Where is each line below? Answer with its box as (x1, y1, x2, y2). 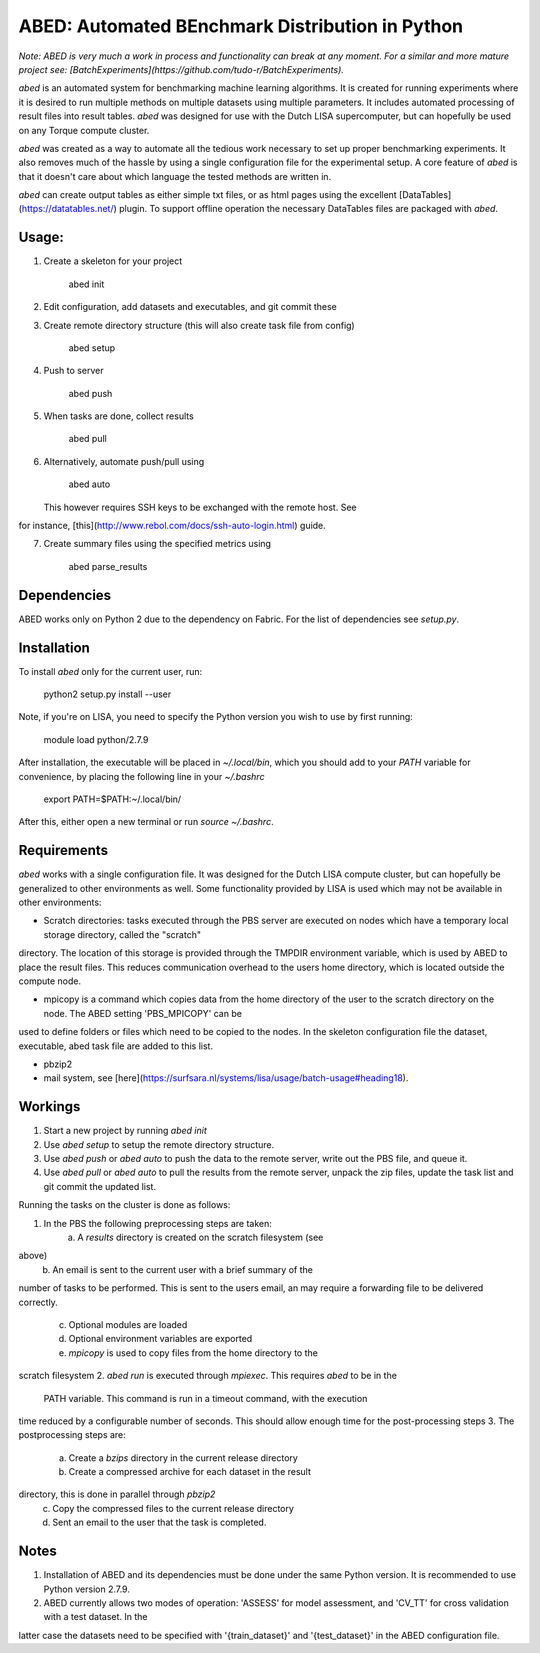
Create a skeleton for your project (43, 255, 183, 267)
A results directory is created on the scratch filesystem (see (77, 1231, 324, 1243)
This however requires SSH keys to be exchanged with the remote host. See (43, 501, 357, 513)
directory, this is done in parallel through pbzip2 (18, 1488, 216, 1500)
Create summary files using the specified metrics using (43, 538, 272, 550)
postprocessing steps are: (18, 1429, 127, 1441)
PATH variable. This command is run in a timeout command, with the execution (43, 1392, 368, 1404)
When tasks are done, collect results (43, 410, 194, 422)
